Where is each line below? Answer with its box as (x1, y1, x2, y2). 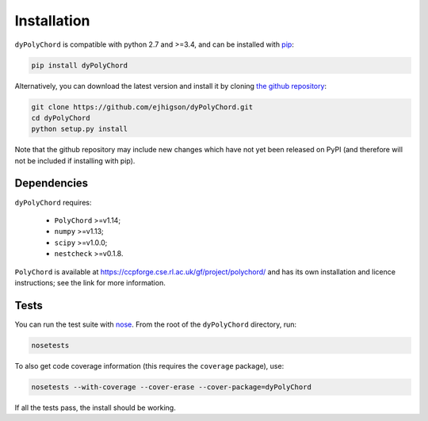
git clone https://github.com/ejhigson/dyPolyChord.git (31, 102, 254, 111)
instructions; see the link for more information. (14, 277, 166, 287)
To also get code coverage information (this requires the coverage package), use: (14, 361, 285, 370)
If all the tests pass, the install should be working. (14, 403, 176, 412)
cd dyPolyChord (31, 113, 90, 122)
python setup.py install (31, 124, 128, 134)
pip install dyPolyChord (31, 60, 128, 70)
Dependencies (14, 177, 89, 190)
